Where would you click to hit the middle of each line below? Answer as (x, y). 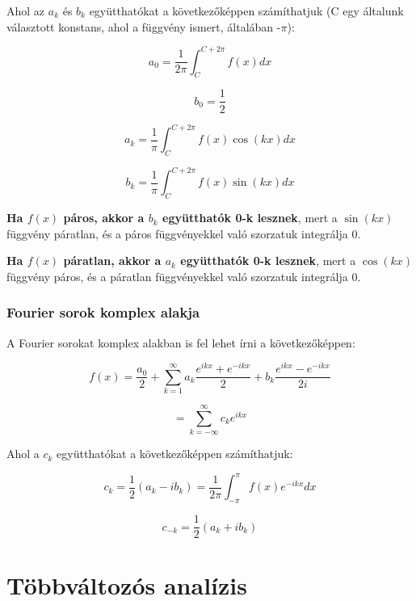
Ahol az (26, 11)
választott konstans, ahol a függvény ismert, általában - (144, 26)
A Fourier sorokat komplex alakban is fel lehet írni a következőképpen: (181, 342)
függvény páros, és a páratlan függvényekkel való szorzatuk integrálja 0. (184, 276)
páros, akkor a (104, 218)
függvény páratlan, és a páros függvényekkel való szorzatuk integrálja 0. (184, 233)
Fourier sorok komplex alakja (103, 312)
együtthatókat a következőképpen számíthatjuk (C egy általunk (246, 11)
